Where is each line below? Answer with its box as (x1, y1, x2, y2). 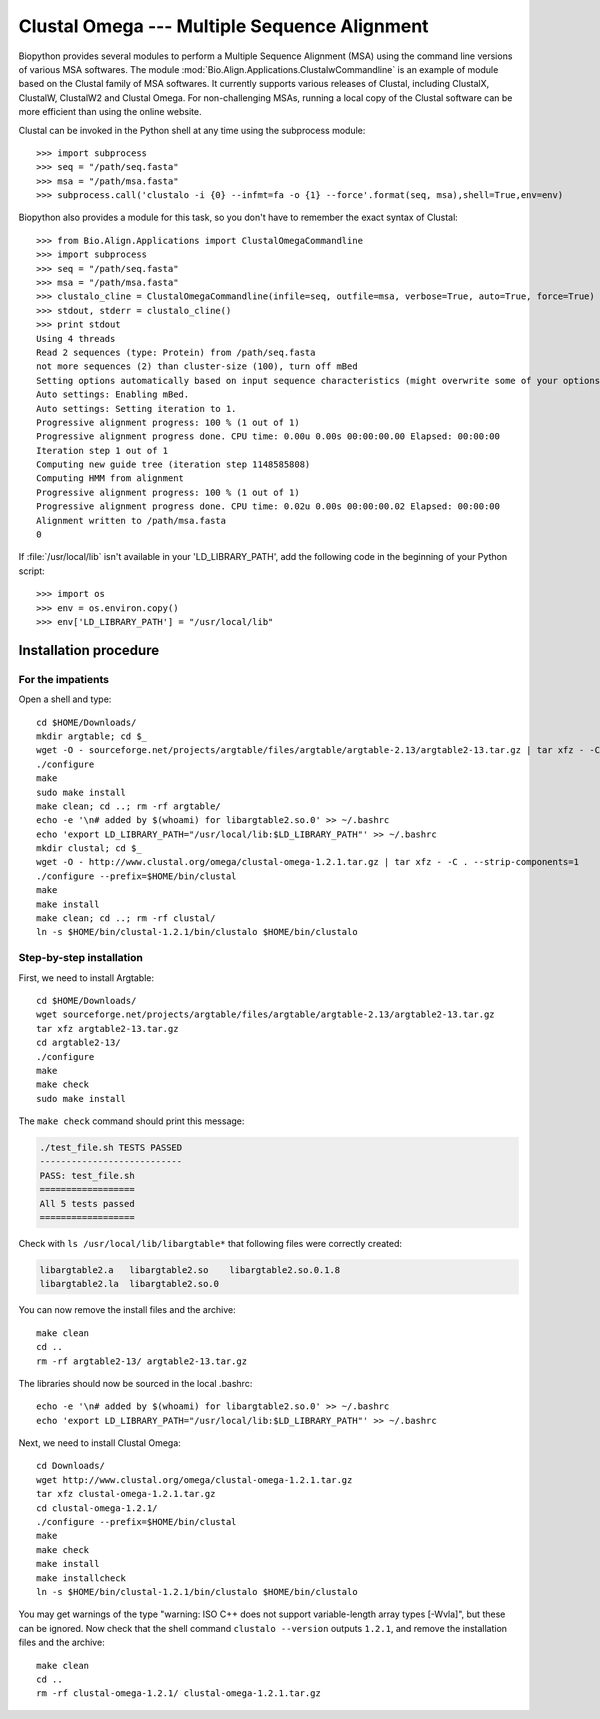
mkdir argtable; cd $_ (36, 730, 148, 742)
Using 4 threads (36, 333, 116, 344)
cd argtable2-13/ (36, 1037, 121, 1049)
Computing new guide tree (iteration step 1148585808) (36, 459, 311, 470)
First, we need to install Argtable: (18, 971, 155, 984)
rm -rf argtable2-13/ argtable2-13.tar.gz (36, 1355, 248, 1367)
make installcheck (36, 1572, 127, 1584)
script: (18, 565, 45, 577)
